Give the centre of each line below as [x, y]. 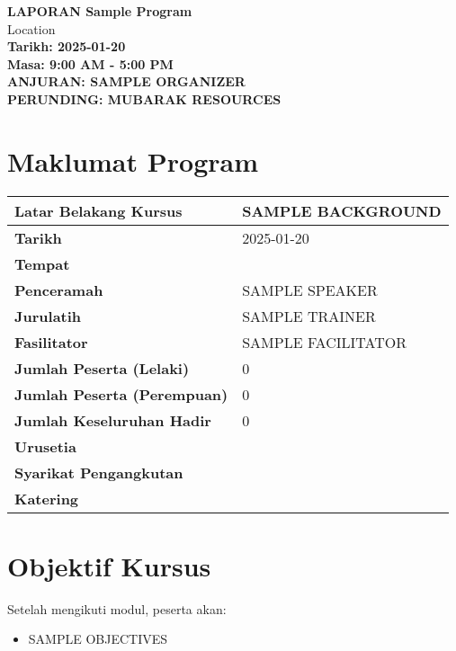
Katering [47, 498]
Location [31, 28]
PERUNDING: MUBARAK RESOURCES [144, 98]
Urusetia [45, 446]
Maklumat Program [133, 161]
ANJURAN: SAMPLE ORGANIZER [126, 81]
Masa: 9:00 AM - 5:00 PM [90, 63]
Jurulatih [48, 316]
